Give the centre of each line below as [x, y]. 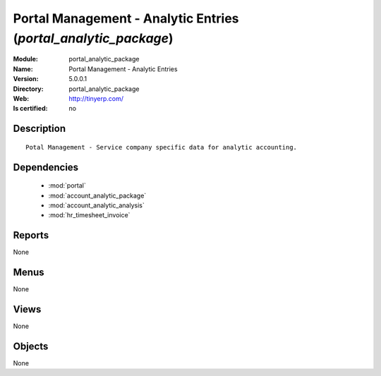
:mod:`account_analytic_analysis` [96, 205]
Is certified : [30, 109]
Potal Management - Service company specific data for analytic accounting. [162, 147]
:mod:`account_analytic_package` [97, 195]
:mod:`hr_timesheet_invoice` [89, 215]
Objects [31, 346]
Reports [31, 235]
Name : [23, 69]
